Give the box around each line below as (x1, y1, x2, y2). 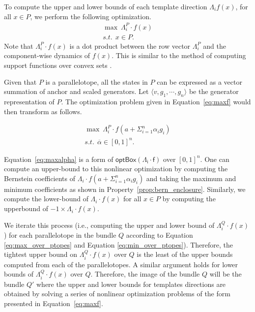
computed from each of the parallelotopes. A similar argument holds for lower (4, 259, 238, 269)
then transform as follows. (4, 106, 82, 116)
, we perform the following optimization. (30, 11, 151, 21)
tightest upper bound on (4, 249, 78, 259)
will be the (209, 269, 242, 279)
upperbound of (4, 203, 48, 214)
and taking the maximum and (146, 173, 236, 183)
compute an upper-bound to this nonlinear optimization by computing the (4, 163, 228, 174)
